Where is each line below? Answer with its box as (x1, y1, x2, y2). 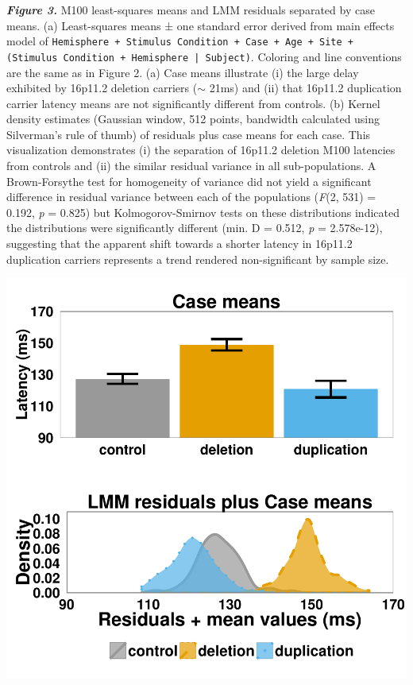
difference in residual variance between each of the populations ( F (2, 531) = (6, 188, 376, 205)
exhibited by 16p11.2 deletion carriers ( (6, 79, 198, 96)
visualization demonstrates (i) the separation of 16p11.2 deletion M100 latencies (6, 141, 396, 158)
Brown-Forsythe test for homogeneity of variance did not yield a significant (6, 172, 372, 189)
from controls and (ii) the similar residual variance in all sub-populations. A (6, 157, 376, 174)
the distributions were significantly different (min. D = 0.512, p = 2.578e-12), (6, 219, 383, 236)
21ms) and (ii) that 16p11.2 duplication (209, 79, 402, 96)
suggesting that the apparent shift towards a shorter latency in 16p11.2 (6, 235, 353, 252)
